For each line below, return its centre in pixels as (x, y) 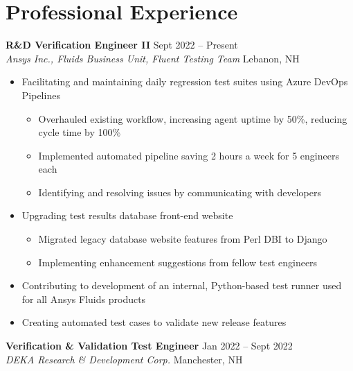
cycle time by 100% (80, 132)
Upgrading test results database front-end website (127, 215)
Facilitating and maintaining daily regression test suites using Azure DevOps (185, 81)
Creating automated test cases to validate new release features (154, 322)
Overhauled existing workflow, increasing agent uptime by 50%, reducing (193, 118)
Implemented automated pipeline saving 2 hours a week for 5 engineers (189, 155)
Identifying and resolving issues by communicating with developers (180, 192)
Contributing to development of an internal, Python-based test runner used (182, 285)
